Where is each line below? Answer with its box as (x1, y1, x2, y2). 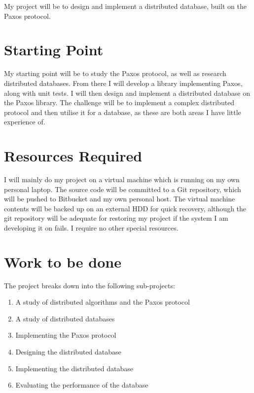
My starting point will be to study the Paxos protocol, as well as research (4, 68, 226, 79)
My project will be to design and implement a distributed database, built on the (4, 1, 247, 11)
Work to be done (4, 251, 121, 272)
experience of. (4, 117, 45, 127)
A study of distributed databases (15, 313, 115, 323)
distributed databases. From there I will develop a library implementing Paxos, (4, 78, 243, 88)
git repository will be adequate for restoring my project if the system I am (4, 213, 228, 223)
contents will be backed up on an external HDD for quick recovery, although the (4, 203, 247, 213)
